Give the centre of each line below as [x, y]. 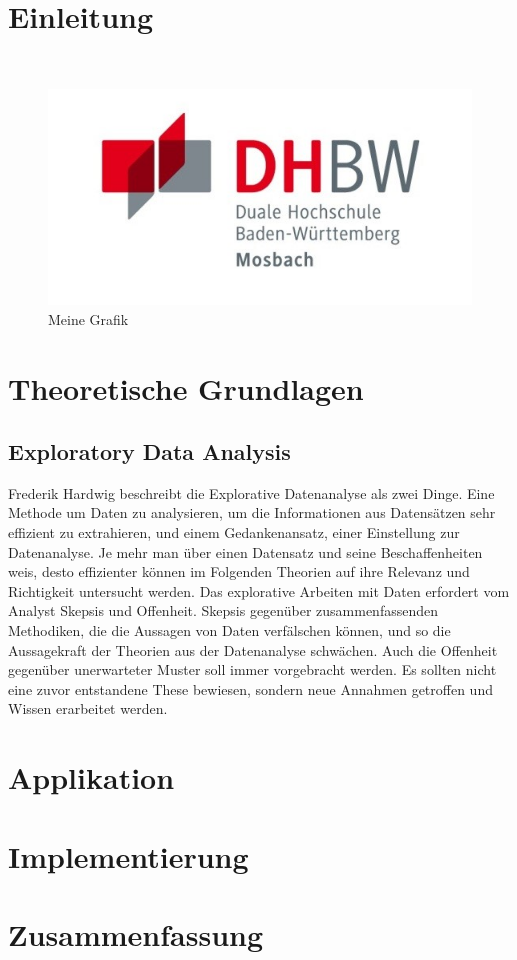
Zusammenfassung [136, 933]
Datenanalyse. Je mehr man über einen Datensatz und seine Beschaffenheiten [245, 551]
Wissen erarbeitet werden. [88, 708]
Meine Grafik [88, 318]
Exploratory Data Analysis [149, 451]
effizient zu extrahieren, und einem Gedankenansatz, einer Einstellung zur [234, 532]
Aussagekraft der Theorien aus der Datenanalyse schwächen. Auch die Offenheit [253, 649]
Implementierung [128, 855]
